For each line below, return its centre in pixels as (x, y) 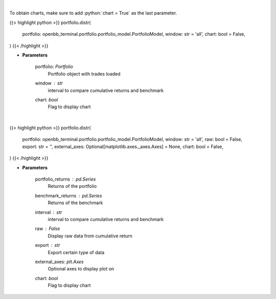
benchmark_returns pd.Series (68, 195)
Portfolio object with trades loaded (84, 73)
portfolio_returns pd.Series (65, 179)
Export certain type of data (76, 252)
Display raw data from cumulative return (90, 236)
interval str (49, 212)
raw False (48, 229)
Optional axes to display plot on (81, 269)
